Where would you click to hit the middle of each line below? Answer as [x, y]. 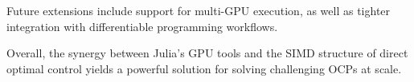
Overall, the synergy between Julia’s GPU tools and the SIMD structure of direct [207, 53]
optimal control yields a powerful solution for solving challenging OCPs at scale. [204, 68]
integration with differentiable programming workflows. [142, 26]
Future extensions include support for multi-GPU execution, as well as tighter [199, 10]
